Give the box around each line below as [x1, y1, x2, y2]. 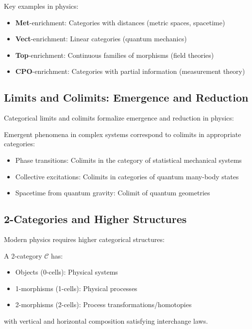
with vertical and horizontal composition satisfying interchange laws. [4, 315, 208, 326]
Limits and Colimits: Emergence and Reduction [4, 90, 249, 105]
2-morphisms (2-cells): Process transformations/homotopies [15, 299, 192, 310]
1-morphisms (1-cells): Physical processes [15, 283, 137, 293]
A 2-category [4, 250, 42, 260]
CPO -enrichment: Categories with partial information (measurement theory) [15, 66, 245, 76]
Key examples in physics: [4, 1, 79, 11]
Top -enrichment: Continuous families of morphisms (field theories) [15, 50, 214, 60]
